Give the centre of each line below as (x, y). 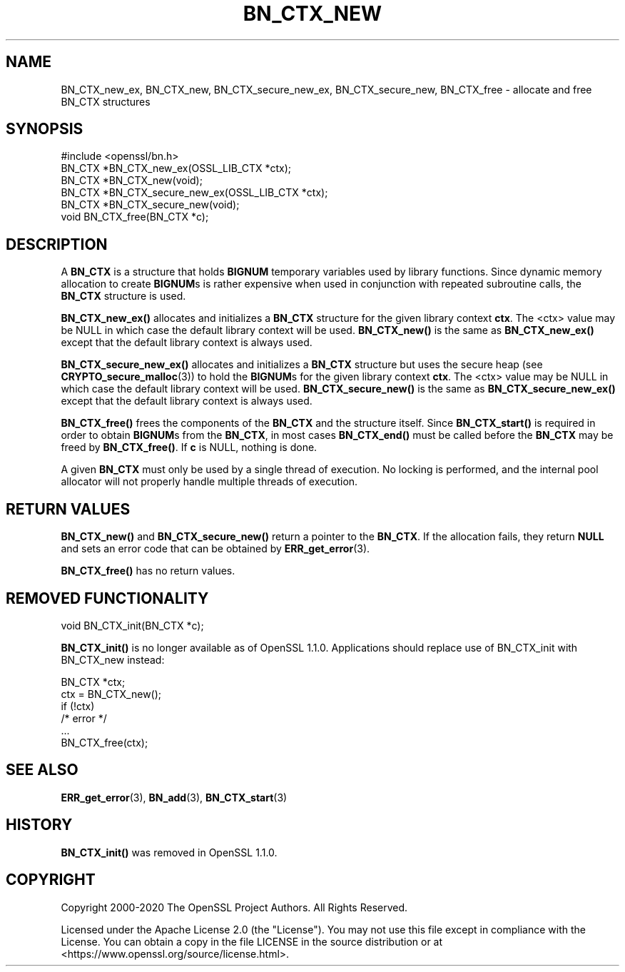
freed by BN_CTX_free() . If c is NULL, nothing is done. (189, 447)
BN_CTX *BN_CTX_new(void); (132, 181)
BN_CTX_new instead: (113, 659)
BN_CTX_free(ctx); (105, 742)
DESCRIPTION (57, 244)
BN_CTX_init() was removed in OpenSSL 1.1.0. (169, 852)
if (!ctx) (78, 706)
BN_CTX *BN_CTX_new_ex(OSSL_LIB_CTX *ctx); (176, 168)
